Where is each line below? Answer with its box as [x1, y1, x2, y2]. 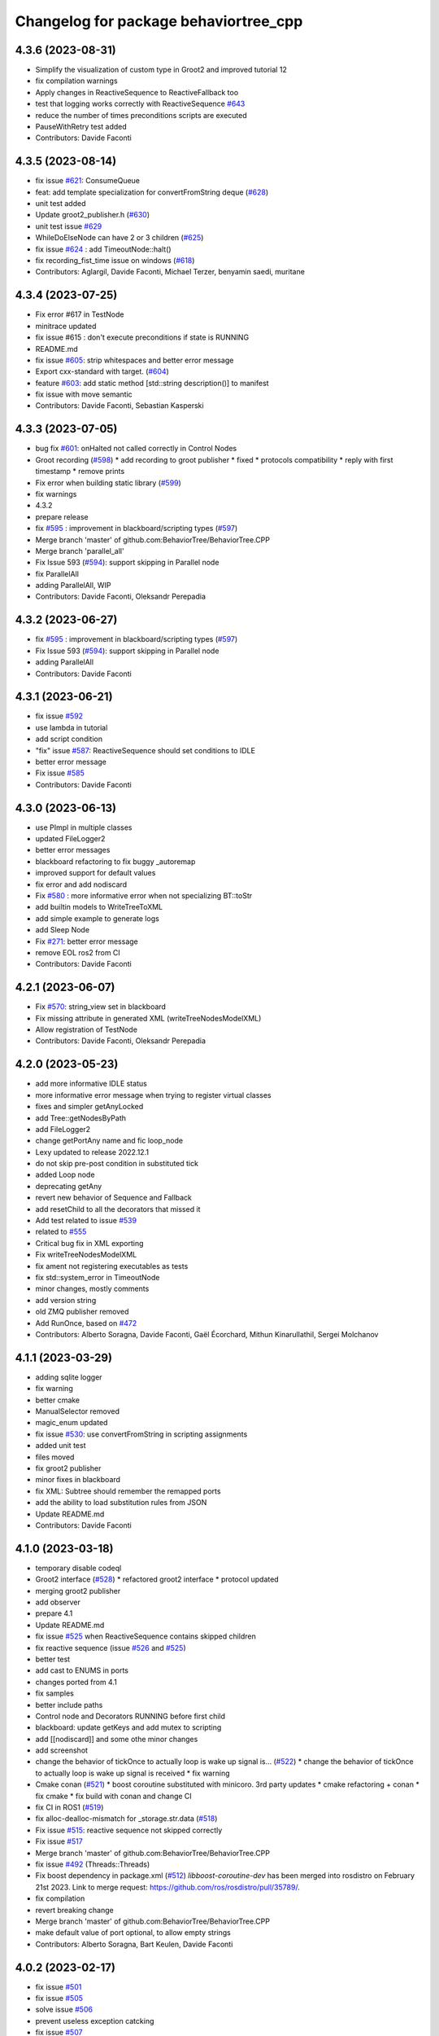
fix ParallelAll [35, 568, 79, 578]
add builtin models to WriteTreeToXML [35, 902, 163, 912]
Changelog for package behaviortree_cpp [15, 12, 303, 30]
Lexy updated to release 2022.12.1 [35, 1147, 150, 1156]
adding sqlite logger [35, 1372, 102, 1382]
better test [35, 1654, 71, 1664]
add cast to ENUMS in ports [35, 1665, 129, 1675]
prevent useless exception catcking [35, 2016, 154, 2025]
